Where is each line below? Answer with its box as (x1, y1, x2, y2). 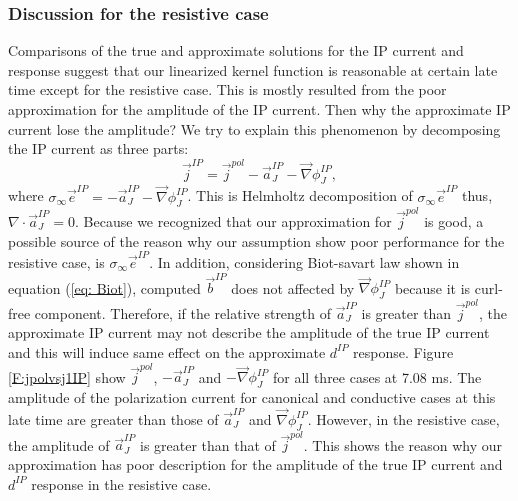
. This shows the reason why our (303, 434, 503, 455)
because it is (394, 277, 471, 298)
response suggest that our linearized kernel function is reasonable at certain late (8, 59, 498, 80)
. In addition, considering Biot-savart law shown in (149, 251, 460, 272)
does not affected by (231, 277, 355, 298)
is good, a (424, 211, 484, 232)
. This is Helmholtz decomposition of (187, 185, 413, 206)
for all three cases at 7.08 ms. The (273, 366, 482, 387)
